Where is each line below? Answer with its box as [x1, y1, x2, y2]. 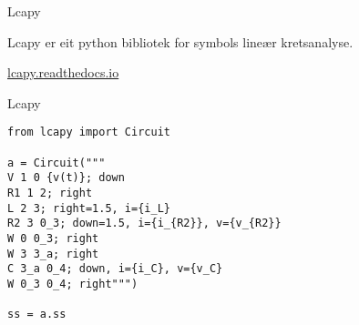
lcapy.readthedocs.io [7, 63, 119, 82]
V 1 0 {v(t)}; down [7, 171, 125, 185]
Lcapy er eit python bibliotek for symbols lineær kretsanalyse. [7, 32, 354, 51]
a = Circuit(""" [7, 156, 106, 169]
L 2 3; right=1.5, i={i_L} [7, 201, 170, 215]
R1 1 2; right [7, 187, 93, 199]
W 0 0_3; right [7, 231, 99, 245]
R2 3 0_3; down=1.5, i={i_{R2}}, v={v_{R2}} [7, 217, 282, 230]
